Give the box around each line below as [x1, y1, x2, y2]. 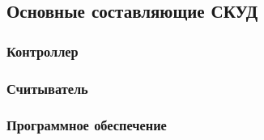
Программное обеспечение [6, 115, 167, 135]
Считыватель [6, 78, 88, 98]
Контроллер [6, 40, 79, 61]
